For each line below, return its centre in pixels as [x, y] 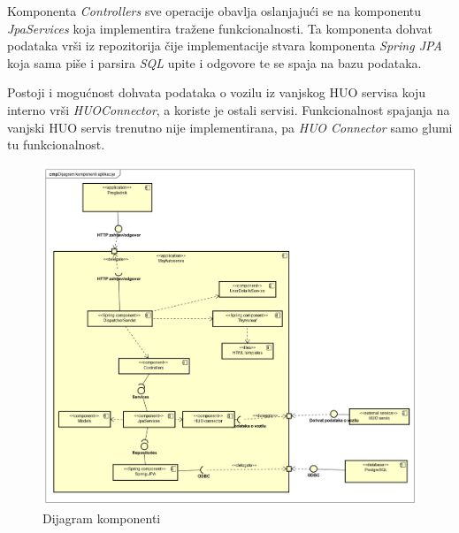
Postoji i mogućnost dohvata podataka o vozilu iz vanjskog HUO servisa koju [217, 92]
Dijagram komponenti [102, 518]
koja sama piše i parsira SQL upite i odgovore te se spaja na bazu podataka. [214, 62]
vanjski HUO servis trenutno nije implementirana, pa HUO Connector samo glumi [230, 127]
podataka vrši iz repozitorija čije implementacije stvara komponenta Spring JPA [225, 46]
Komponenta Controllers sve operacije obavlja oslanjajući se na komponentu [214, 11]
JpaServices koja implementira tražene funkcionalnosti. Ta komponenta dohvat [220, 28]
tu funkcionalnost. [56, 145]
